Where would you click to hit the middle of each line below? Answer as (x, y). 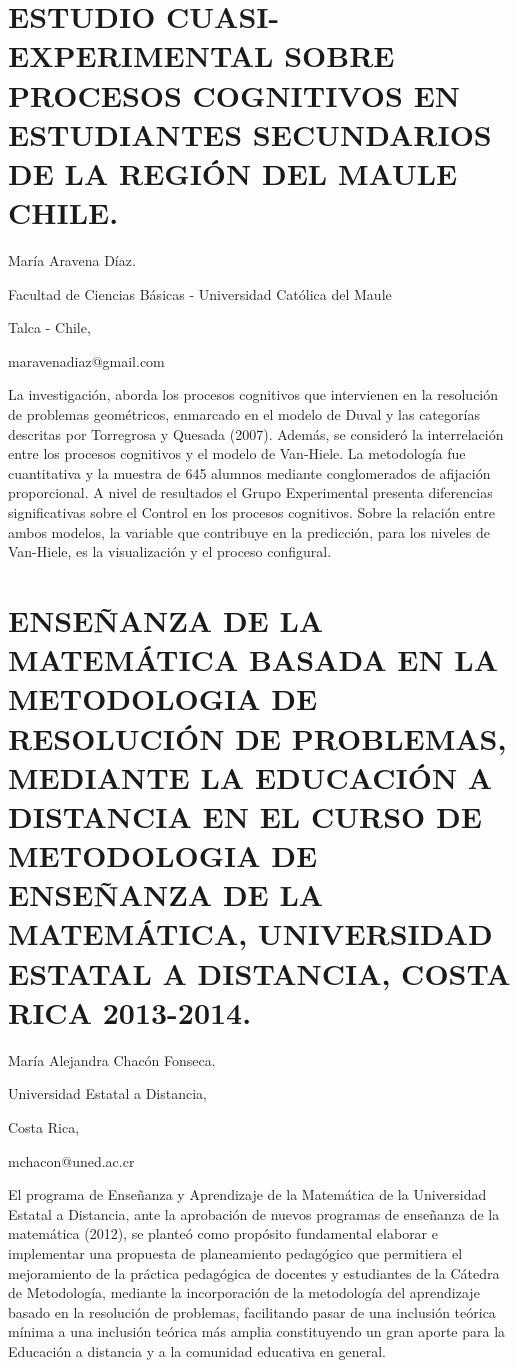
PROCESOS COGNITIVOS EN (234, 94)
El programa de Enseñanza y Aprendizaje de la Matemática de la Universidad (247, 1194)
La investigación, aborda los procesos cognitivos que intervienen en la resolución (253, 394)
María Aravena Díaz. (72, 260)
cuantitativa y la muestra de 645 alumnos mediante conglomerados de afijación (249, 472)
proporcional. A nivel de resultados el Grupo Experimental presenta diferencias (250, 492)
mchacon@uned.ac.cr (71, 1160)
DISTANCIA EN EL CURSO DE (245, 815)
